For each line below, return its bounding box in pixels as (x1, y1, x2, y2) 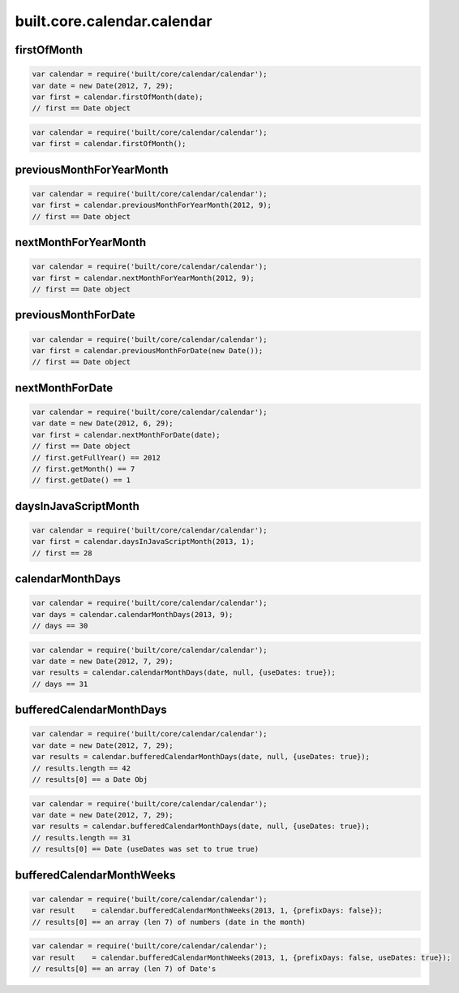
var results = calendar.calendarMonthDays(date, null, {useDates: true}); (32, 668, 337, 677)
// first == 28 (32, 548, 92, 558)
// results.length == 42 (32, 763, 131, 773)
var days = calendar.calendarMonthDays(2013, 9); (32, 610, 234, 619)
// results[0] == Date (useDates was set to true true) (32, 844, 260, 854)
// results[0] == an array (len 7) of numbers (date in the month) (32, 917, 307, 926)
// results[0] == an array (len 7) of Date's (32, 964, 217, 974)
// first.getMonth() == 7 (32, 464, 135, 473)
